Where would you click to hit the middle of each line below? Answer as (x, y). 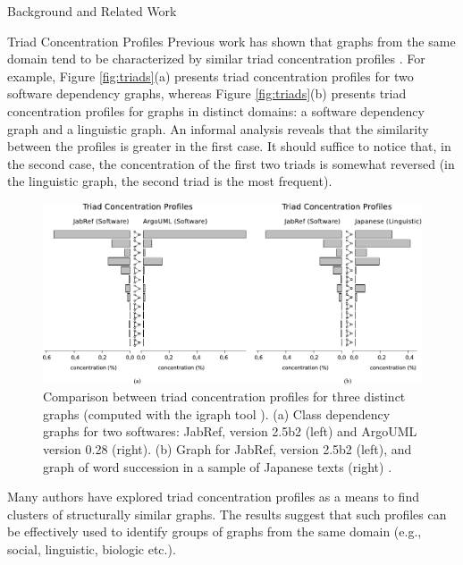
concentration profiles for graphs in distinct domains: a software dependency (216, 110)
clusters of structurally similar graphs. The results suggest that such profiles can (227, 514)
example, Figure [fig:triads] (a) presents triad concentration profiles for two (210, 76)
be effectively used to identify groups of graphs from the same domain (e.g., (215, 531)
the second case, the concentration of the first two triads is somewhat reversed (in (231, 163)
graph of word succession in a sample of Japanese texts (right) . (218, 466)
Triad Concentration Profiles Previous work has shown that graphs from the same (231, 41)
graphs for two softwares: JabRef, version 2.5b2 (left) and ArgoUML (230, 431)
